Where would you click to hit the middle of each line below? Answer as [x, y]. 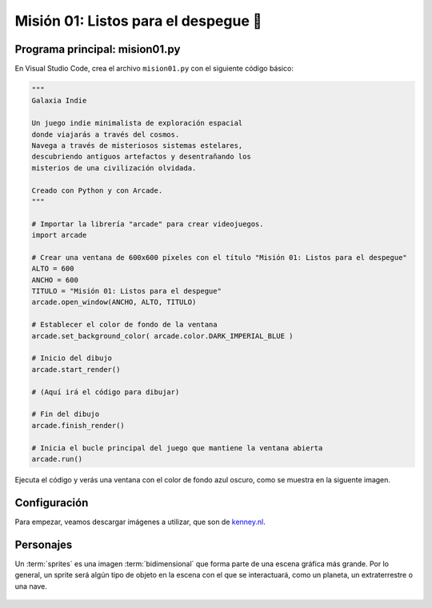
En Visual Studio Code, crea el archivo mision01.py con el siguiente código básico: [154, 69]
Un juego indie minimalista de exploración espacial [137, 123]
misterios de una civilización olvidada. [114, 168]
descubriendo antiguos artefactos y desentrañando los [141, 157]
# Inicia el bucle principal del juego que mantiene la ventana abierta [177, 448]
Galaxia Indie [59, 101]
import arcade [59, 235]
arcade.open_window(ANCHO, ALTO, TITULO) [114, 302]
